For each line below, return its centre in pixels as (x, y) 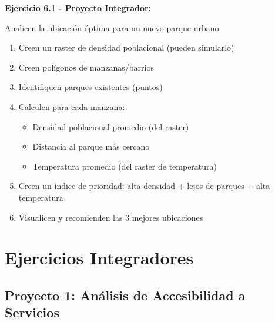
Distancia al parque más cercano (91, 146)
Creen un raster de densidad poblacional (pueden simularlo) (126, 47)
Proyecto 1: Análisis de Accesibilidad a (125, 295)
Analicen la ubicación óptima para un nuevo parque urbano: (113, 27)
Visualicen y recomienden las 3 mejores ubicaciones (111, 217)
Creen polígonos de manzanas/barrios (86, 67)
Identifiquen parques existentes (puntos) (90, 87)
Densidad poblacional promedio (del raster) (111, 126)
